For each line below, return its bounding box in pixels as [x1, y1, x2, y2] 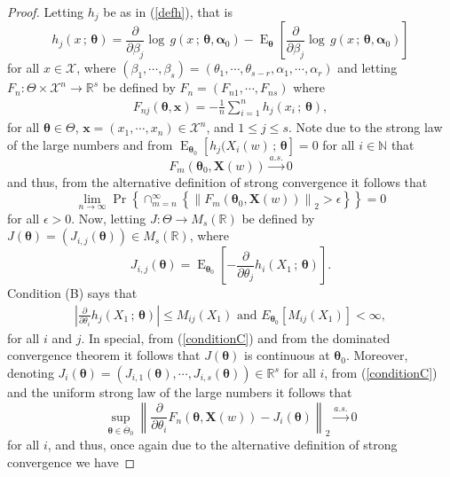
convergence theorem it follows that [7, 346, 201, 364]
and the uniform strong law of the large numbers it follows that [7, 383, 352, 401]
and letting [337, 59, 398, 77]
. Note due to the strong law [288, 118, 443, 137]
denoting [7, 364, 54, 381]
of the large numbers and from [7, 135, 173, 153]
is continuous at [244, 346, 330, 364]
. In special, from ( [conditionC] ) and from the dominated [81, 328, 391, 347]
